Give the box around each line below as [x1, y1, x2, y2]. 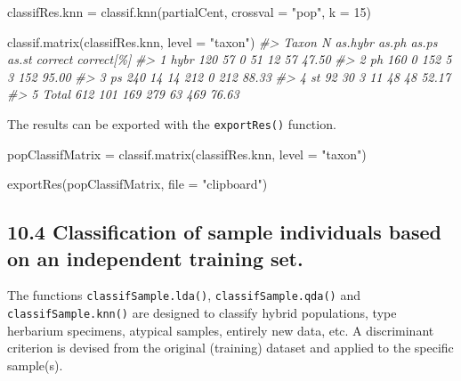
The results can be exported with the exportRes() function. [7, 114, 336, 133]
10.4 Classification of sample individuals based [7, 218, 441, 246]
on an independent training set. [7, 244, 303, 272]
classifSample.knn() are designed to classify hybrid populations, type [7, 304, 397, 322]
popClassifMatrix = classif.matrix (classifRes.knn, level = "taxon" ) [7, 144, 367, 163]
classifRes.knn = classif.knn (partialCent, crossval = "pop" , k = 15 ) [7, 3, 371, 20]
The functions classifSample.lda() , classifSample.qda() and [7, 286, 360, 304]
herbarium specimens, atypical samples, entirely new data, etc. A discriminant [7, 320, 434, 339]
